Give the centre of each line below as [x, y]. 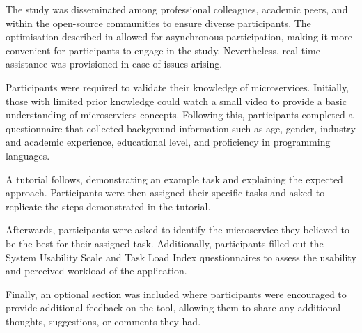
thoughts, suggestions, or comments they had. [103, 321]
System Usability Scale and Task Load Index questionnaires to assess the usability [181, 257]
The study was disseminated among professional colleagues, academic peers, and [177, 9]
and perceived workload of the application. [96, 271]
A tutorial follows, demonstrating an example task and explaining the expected [174, 179]
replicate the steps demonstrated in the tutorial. [108, 206]
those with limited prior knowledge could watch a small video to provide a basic [176, 101]
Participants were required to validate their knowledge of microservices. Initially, [178, 87]
